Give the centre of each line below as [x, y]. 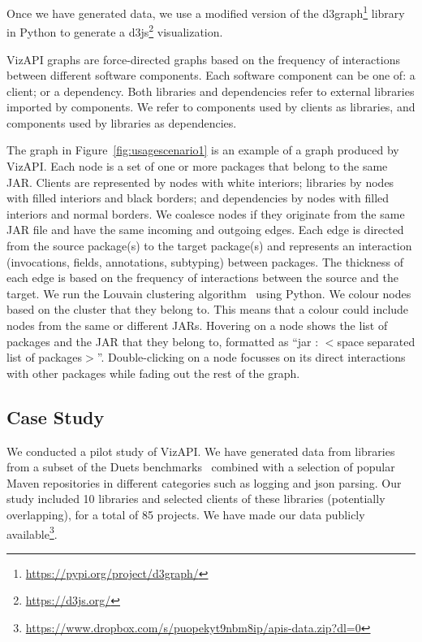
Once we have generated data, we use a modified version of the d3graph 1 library [206, 12]
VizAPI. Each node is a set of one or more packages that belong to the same [197, 166]
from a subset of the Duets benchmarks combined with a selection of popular [201, 467]
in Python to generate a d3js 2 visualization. [115, 30]
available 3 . [32, 532]
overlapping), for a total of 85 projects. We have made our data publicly [186, 514]
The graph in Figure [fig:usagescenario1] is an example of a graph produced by [203, 150]
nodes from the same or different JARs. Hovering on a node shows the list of [197, 325]
